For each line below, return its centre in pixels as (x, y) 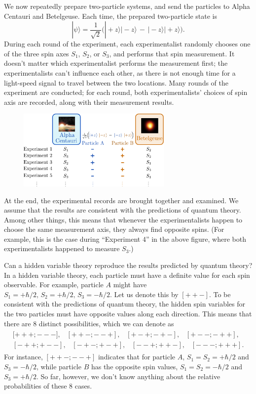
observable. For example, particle (54, 285)
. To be (220, 294)
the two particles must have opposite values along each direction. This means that (128, 314)
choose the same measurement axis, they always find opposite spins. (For (114, 229)
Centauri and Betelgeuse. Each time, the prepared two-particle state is (111, 16)
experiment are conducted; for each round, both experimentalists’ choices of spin (126, 92)
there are (18, 323)
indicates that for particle (137, 357)
